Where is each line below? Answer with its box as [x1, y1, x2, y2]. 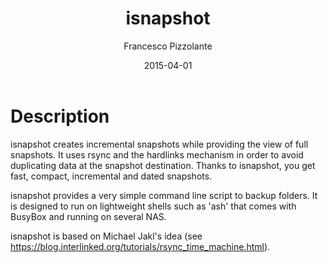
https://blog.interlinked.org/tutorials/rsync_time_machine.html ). [10, 240, 271, 252]
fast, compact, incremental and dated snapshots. [10, 170, 213, 182]
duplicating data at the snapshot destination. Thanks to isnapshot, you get [10, 159, 316, 171]
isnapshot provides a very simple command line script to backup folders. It [10, 189, 318, 201]
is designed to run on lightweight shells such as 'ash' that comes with [10, 200, 297, 212]
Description [10, 105, 110, 127]
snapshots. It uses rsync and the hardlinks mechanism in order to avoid [10, 148, 304, 161]
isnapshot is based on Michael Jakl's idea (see [10, 230, 203, 242]
